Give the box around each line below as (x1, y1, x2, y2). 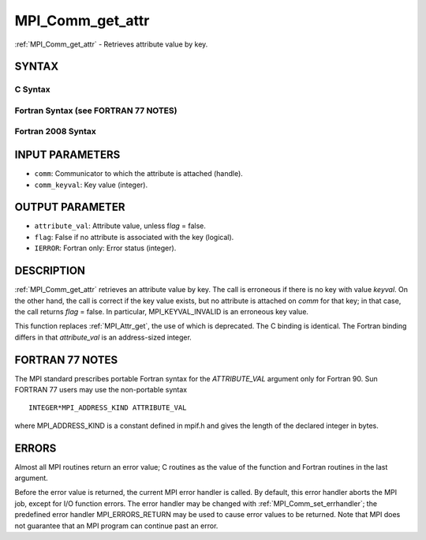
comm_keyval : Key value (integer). (34, 180, 148, 189)
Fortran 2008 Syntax (14, 126, 96, 137)
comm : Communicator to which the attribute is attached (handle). (34, 169, 244, 178)
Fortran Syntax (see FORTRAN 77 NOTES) (14, 105, 177, 116)
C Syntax (14, 84, 50, 95)
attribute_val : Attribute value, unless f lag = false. (34, 221, 207, 231)
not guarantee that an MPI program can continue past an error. (14, 521, 219, 531)
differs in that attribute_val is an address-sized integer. (14, 332, 192, 342)
